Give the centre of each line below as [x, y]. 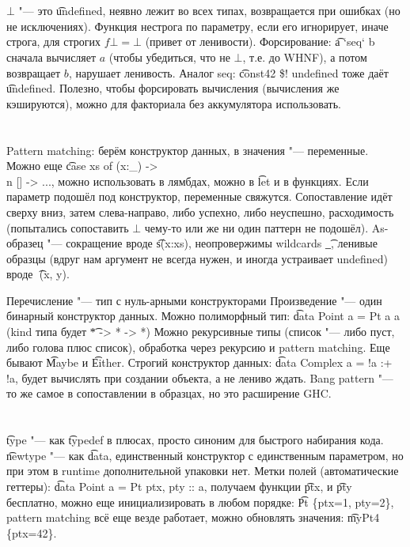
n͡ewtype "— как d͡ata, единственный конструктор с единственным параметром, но [205, 455]
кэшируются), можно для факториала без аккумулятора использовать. [174, 103]
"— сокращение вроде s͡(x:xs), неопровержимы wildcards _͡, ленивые [212, 243]
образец [25, 243]
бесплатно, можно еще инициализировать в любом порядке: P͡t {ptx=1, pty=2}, [200, 502]
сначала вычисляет [51, 57]
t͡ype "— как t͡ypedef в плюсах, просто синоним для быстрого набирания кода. [195, 440]
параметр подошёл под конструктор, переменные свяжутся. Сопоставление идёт [199, 196]
